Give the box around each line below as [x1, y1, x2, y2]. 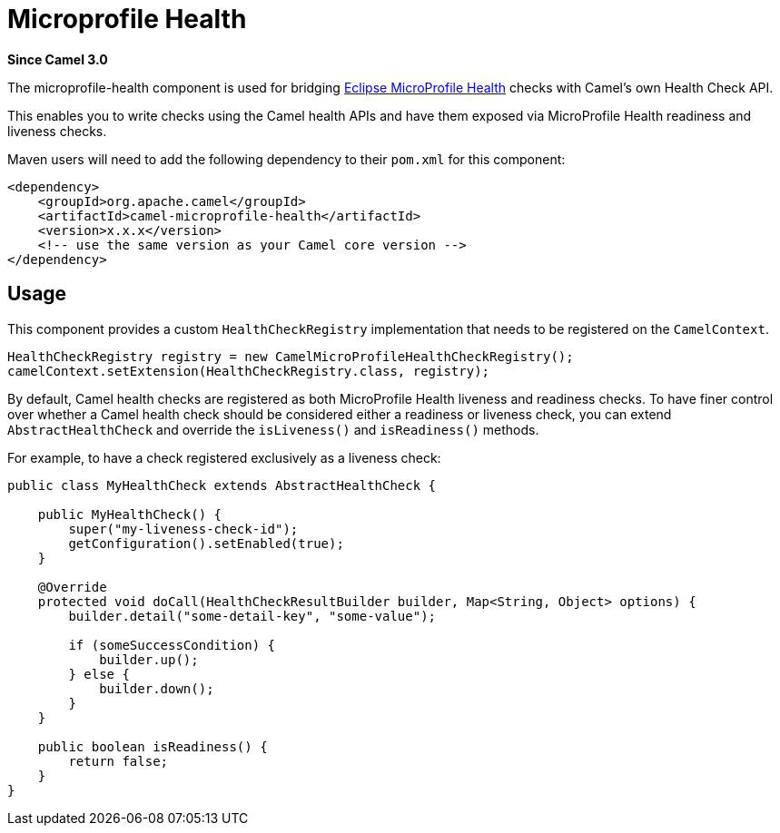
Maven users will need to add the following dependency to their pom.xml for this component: [7, 151, 566, 167]
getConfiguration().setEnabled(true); [68, 535, 344, 551]
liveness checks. [7, 122, 107, 139]
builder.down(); [99, 681, 214, 696]
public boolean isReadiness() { [37, 739, 268, 754]
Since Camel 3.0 [7, 51, 108, 67]
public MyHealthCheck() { [37, 506, 222, 522]
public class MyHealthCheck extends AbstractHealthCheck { [7, 477, 437, 493]
